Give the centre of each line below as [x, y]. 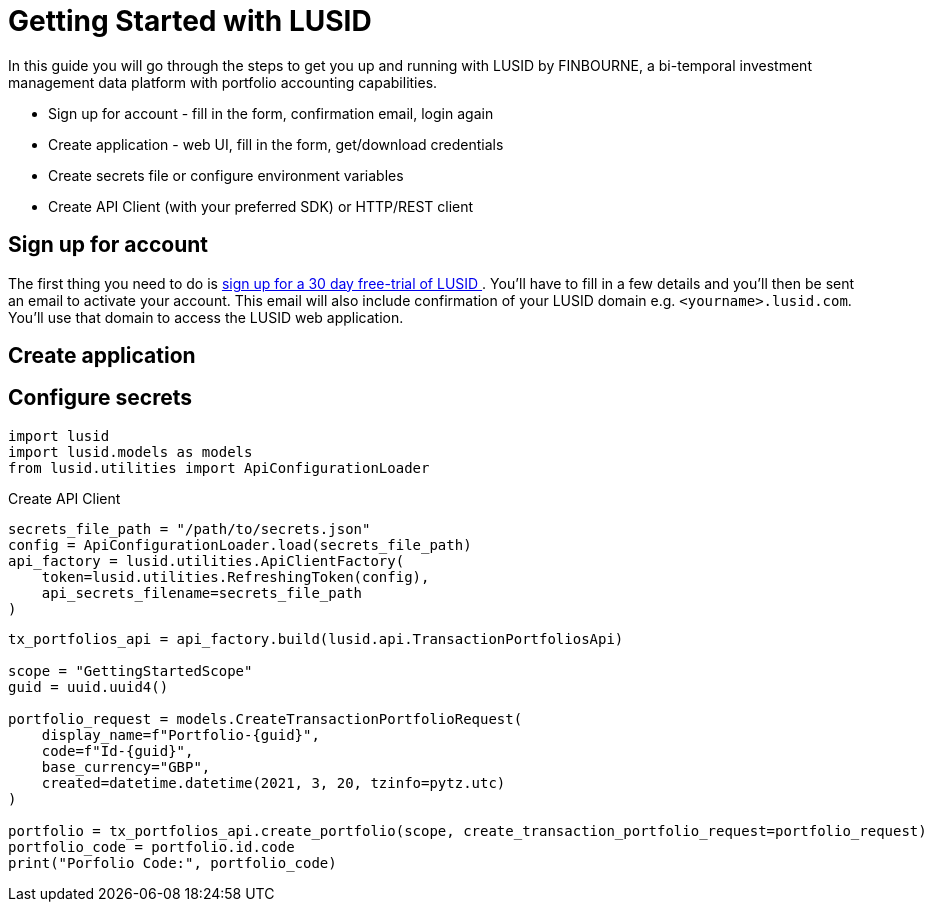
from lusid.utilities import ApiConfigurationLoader [219, 467]
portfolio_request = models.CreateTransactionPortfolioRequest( [265, 718]
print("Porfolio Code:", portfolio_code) [172, 862]
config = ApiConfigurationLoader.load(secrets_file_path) [240, 544]
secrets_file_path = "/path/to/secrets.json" [189, 528]
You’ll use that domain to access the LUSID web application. [206, 317]
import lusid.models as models [130, 451]
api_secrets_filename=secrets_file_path [202, 592]
